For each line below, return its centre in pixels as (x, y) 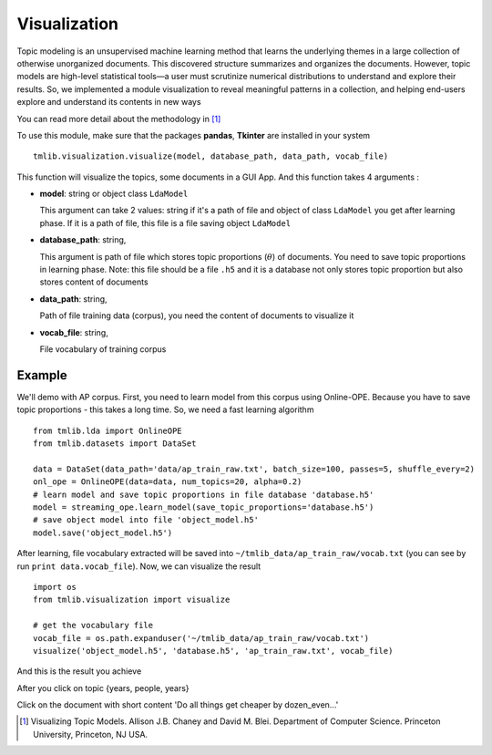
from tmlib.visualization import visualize (132, 600)
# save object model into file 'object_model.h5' (146, 520)
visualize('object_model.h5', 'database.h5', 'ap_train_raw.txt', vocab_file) (213, 651)
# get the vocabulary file (93, 626)
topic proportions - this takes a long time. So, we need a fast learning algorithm (165, 409)
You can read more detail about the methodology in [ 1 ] (119, 119)
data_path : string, (74, 299)
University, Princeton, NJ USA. (91, 734)
